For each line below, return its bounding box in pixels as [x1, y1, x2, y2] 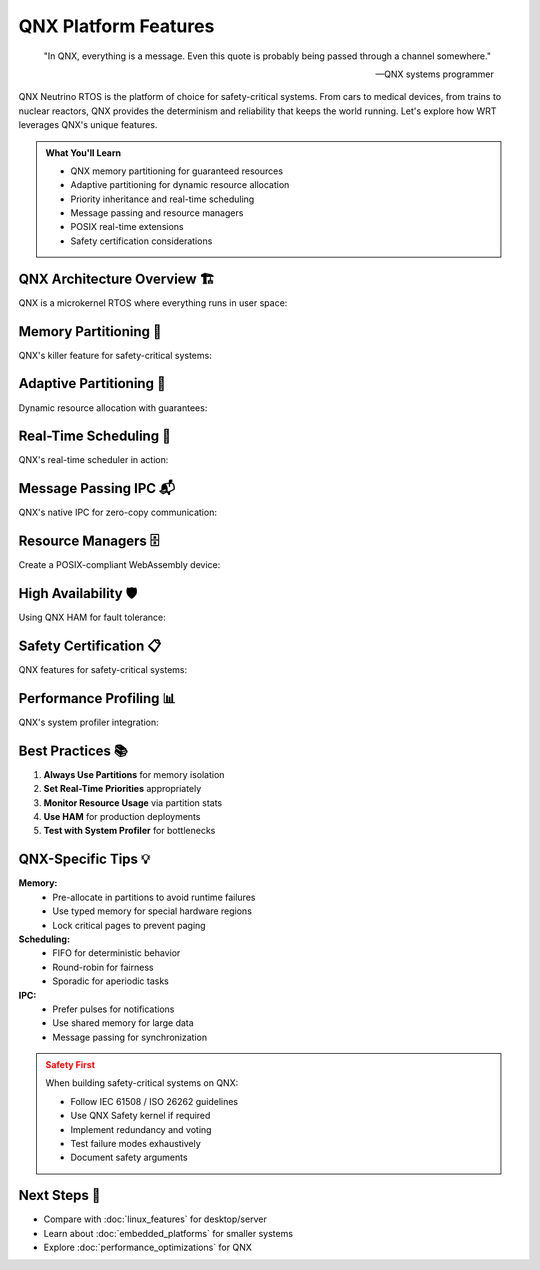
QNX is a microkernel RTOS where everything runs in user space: [18, 296, 288, 309]
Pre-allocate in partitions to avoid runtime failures [52, 891, 256, 903]
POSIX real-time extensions [70, 221, 184, 233]
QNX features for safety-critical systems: [18, 664, 188, 676]
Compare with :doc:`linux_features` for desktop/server [43, 1213, 267, 1225]
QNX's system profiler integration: [18, 716, 159, 728]
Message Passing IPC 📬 [18, 480, 176, 497]
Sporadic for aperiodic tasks [52, 975, 170, 987]
